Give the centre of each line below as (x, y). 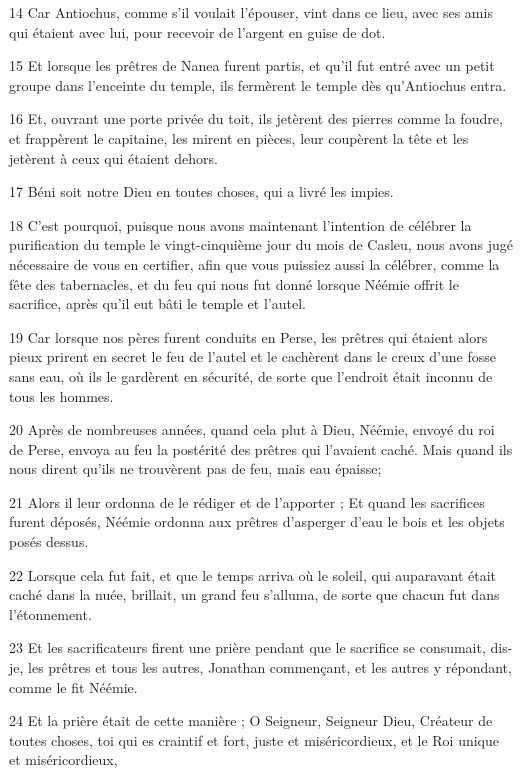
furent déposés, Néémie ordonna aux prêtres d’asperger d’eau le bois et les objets (257, 521)
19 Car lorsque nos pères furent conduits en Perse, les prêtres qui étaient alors (248, 336)
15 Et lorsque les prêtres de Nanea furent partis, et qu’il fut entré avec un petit (252, 65)
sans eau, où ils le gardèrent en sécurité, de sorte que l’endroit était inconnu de (251, 375)
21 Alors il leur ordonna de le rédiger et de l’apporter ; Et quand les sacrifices (247, 501)
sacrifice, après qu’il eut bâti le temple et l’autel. (157, 303)
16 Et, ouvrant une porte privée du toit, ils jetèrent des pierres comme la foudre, (256, 118)
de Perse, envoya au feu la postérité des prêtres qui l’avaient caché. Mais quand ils (261, 448)
